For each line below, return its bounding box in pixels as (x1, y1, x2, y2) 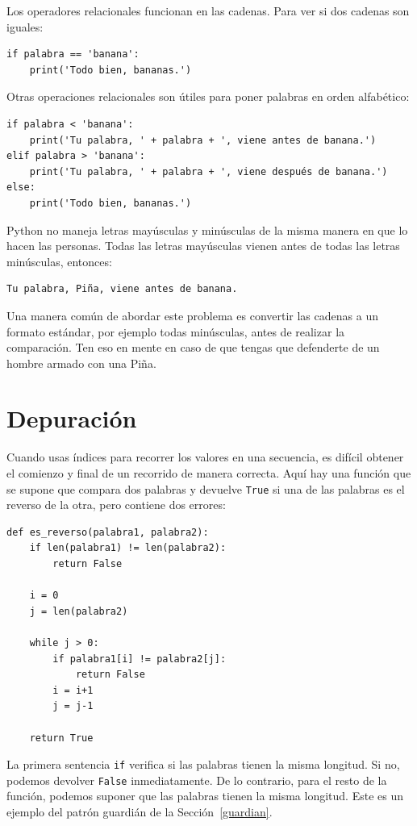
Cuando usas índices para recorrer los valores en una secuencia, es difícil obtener (6, 448, 404, 465)
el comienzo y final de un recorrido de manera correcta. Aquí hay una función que (6, 465, 411, 481)
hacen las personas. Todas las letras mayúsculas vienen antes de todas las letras (6, 237, 400, 254)
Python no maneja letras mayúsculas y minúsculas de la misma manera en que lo (6, 221, 408, 238)
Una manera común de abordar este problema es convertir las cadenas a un (6, 307, 378, 323)
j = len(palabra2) (29, 605, 128, 617)
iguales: (6, 18, 44, 35)
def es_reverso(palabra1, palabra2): (6, 526, 209, 538)
